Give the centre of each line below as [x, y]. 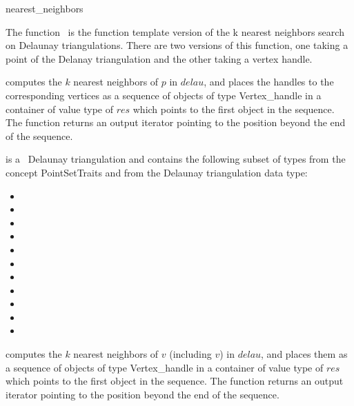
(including [190, 354]
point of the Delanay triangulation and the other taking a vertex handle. [159, 58]
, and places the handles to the [269, 82]
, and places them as [304, 354]
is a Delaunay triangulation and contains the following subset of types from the [176, 159]
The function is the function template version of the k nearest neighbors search [175, 31]
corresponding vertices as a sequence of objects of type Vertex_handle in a [164, 95]
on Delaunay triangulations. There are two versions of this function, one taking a [177, 45]
